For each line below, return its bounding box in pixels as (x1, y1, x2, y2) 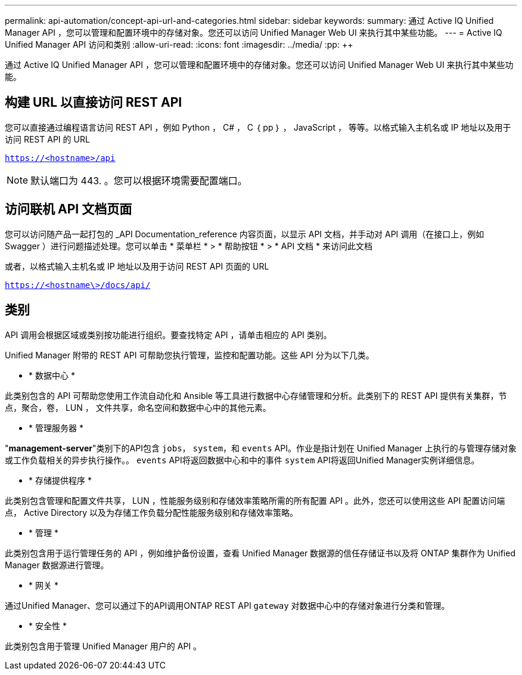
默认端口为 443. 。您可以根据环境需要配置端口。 (30, 174, 247, 187)
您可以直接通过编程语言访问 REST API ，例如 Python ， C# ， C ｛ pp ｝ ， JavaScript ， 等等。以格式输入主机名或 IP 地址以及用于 (5, 122, 511, 132)
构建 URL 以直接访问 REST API (5, 95, 182, 110)
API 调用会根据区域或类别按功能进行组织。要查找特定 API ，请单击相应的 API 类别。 (5, 329, 332, 340)
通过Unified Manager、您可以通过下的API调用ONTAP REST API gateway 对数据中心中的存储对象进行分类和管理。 (5, 600, 450, 611)
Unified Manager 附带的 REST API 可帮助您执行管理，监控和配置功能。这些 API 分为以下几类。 (5, 349, 374, 360)
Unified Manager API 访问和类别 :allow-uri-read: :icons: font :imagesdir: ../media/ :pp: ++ (5, 39, 353, 49)
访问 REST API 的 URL (5, 134, 90, 144)
